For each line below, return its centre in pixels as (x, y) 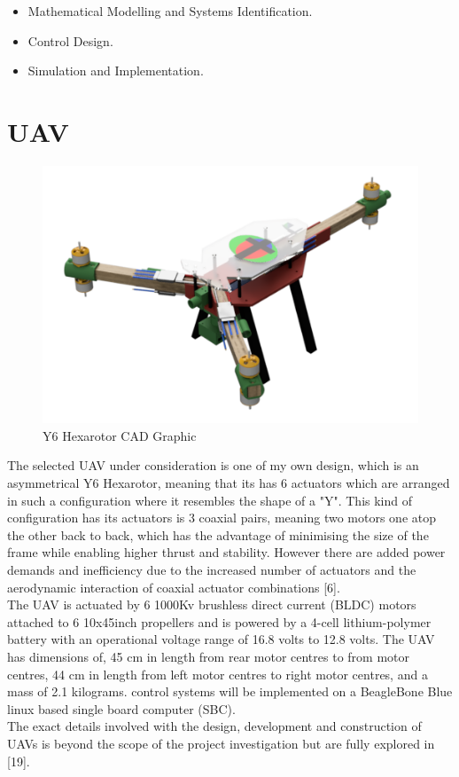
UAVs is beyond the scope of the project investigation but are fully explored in (221, 743)
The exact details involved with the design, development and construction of (214, 726)
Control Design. (70, 40)
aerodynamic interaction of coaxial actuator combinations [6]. (174, 587)
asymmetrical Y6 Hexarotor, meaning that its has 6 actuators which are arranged (229, 483)
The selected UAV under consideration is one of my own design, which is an (213, 465)
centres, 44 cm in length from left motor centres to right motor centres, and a (218, 674)
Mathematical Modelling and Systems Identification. (170, 11)
